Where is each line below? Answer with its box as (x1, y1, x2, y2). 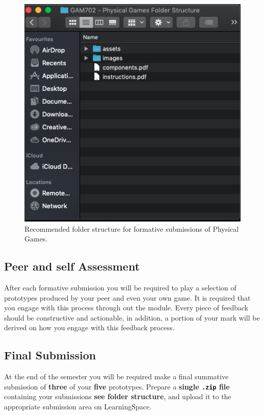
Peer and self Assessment (4, 258, 140, 274)
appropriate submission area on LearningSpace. (4, 401, 152, 411)
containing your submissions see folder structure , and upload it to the (4, 391, 231, 402)
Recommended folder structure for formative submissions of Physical (24, 223, 239, 234)
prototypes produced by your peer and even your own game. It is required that (4, 292, 251, 303)
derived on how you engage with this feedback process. (4, 322, 175, 333)
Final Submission (4, 347, 96, 363)
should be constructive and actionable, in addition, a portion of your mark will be (4, 312, 260, 323)
